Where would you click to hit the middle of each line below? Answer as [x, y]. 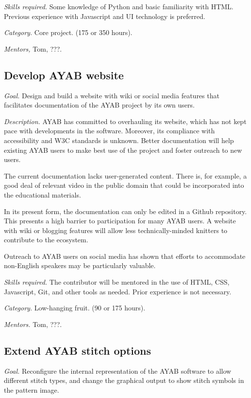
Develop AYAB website [64, 75]
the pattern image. [32, 389]
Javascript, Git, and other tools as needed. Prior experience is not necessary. [118, 291]
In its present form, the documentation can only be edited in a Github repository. [125, 211]
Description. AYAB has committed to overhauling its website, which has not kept [125, 121]
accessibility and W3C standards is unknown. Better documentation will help [119, 140]
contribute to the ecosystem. [46, 240]
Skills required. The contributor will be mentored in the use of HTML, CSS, [117, 282]
